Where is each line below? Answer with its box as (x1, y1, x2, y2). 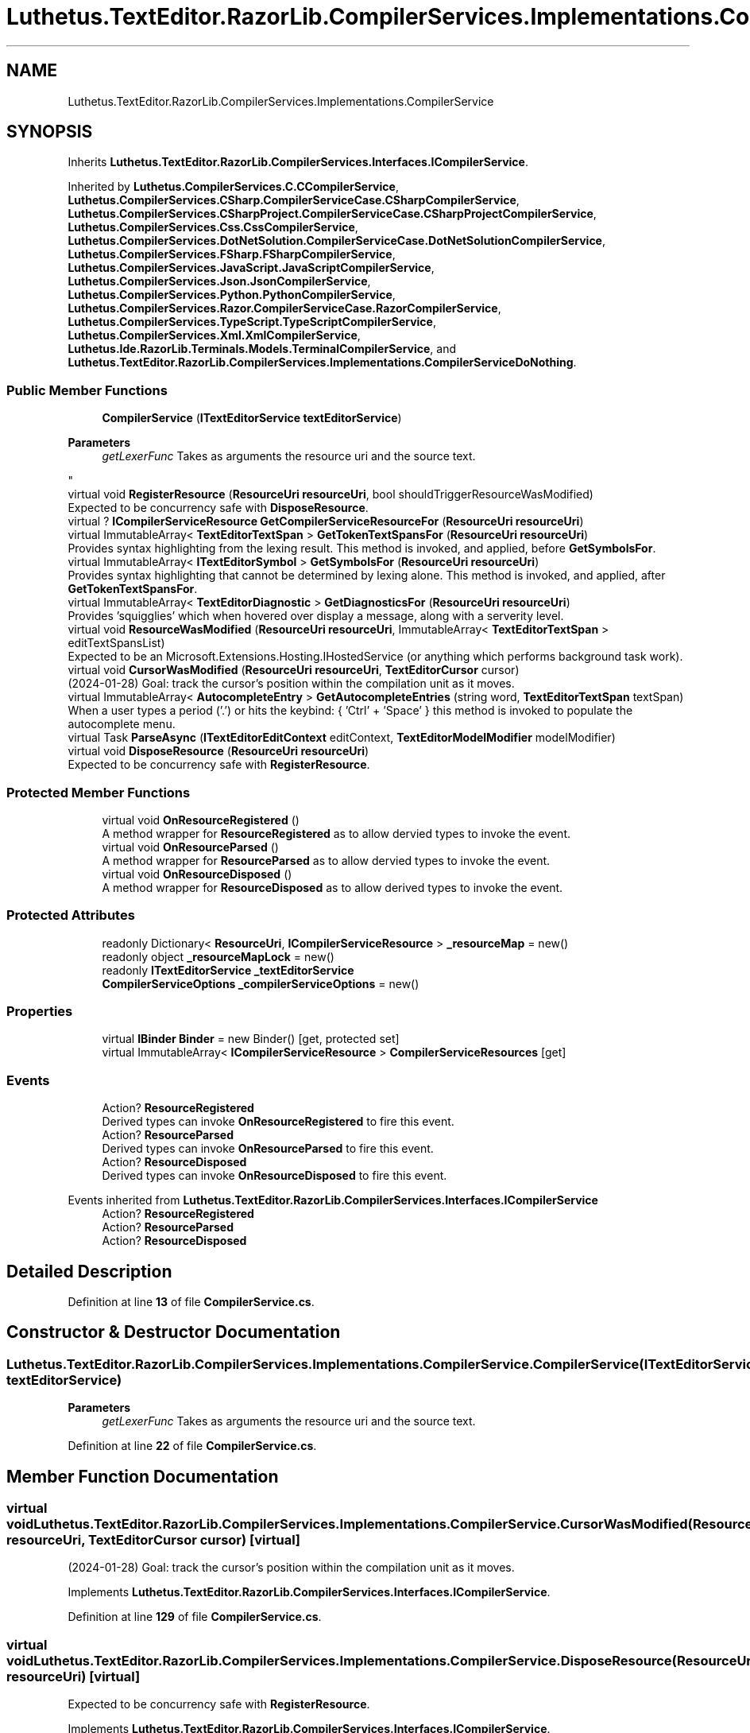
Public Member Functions (6, 382, 168, 398)
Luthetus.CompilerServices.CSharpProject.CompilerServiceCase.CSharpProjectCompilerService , (68, 207, 597, 221)
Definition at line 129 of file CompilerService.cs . (68, 1610, 322, 1624)
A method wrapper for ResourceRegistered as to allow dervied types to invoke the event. (102, 826, 570, 840)
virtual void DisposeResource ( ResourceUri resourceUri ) (68, 744, 369, 758)
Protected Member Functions (6, 784, 191, 801)
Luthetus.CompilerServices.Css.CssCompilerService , (68, 220, 358, 235)
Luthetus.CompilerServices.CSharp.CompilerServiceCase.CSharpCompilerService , (68, 193, 520, 207)
